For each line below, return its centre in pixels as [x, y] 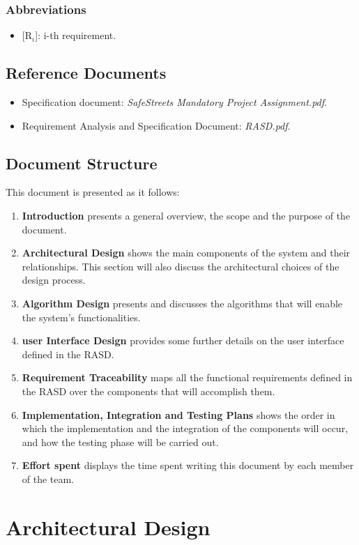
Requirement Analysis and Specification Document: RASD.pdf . [156, 125]
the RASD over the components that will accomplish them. [148, 391]
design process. [54, 280]
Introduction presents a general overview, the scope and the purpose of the [186, 215]
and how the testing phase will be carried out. [120, 442]
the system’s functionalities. [81, 317]
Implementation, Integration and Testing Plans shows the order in [178, 414]
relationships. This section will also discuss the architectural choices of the [181, 266]
